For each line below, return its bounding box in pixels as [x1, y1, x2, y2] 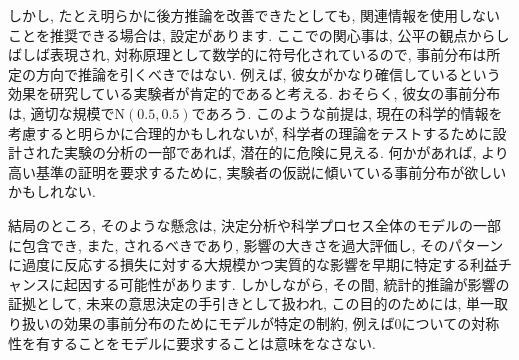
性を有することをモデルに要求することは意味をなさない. [8, 332, 376, 353]
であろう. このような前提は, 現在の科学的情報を [191, 102, 503, 123]
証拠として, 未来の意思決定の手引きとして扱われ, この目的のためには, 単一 [8, 293, 495, 314]
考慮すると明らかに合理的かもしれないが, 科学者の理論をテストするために [8, 122, 493, 143]
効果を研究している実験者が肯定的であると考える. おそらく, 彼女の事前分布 [8, 83, 501, 104]
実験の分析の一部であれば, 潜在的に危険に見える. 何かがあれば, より [63, 142, 509, 163]
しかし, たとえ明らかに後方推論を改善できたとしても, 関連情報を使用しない [8, 5, 500, 25]
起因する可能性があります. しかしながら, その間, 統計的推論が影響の [63, 273, 510, 294]
